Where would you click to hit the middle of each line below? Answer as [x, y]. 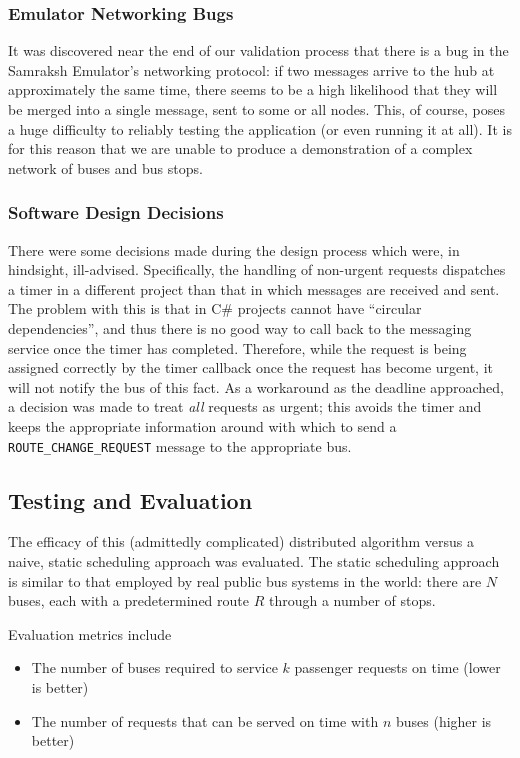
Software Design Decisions [116, 212]
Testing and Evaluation [130, 499]
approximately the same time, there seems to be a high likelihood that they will [253, 89]
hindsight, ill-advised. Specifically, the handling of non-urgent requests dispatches [257, 269]
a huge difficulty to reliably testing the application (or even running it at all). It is [260, 128]
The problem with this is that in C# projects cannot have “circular [215, 308]
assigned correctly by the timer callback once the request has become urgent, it [251, 367]
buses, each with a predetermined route [128, 600]
